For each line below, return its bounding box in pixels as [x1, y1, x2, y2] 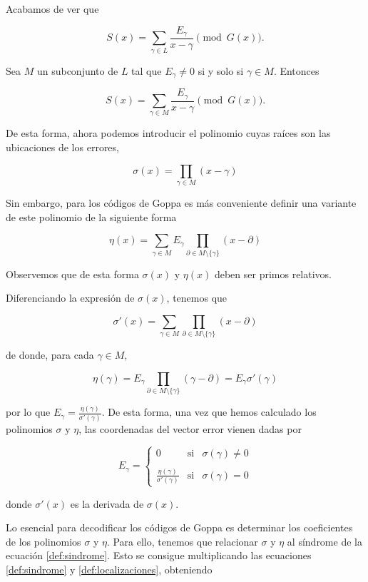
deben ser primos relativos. [214, 266, 332, 281]
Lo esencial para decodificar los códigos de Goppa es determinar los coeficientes [6, 520, 353, 535]
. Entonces [273, 63, 320, 78]
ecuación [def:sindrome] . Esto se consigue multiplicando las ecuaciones [6, 548, 312, 563]
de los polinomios [6, 533, 81, 548]
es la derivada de [70, 496, 144, 511]
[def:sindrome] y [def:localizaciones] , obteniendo [6, 561, 213, 576]
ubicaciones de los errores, [6, 140, 119, 155]
